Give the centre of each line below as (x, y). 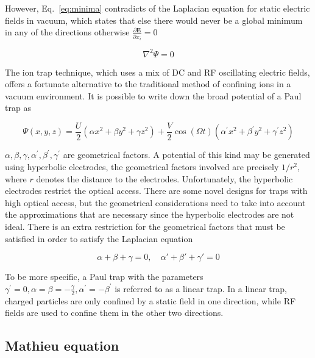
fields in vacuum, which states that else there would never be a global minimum (154, 20)
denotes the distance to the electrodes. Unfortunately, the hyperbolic (165, 178)
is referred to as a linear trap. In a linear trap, (201, 288)
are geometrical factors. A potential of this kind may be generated (186, 155)
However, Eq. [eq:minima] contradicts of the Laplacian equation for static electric (157, 8)
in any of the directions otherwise (67, 32)
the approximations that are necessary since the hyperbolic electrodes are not (150, 214)
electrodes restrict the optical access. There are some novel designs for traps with (156, 191)
